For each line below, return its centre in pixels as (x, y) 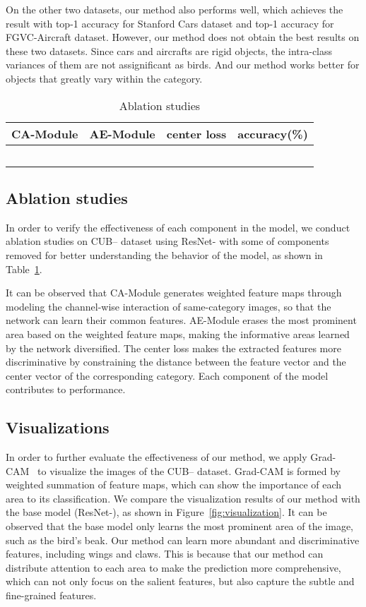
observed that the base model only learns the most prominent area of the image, (179, 526)
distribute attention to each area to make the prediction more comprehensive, (173, 567)
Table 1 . (24, 269)
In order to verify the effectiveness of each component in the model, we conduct (178, 227)
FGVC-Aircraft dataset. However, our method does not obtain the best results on (183, 37)
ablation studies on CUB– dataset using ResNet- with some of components (167, 241)
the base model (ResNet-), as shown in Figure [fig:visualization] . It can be (166, 512)
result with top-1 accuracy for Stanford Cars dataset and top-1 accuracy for (170, 23)
